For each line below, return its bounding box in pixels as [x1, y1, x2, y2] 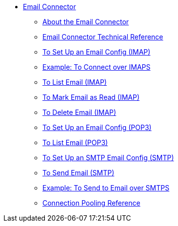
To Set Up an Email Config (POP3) [42, 123, 152, 132]
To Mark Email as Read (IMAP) [42, 93, 140, 101]
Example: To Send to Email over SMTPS [42, 184, 170, 192]
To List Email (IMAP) [42, 78, 107, 86]
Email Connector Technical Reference [42, 33, 163, 41]
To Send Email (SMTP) [42, 169, 115, 177]
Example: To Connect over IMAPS [42, 63, 151, 71]
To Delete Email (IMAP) [42, 108, 117, 116]
